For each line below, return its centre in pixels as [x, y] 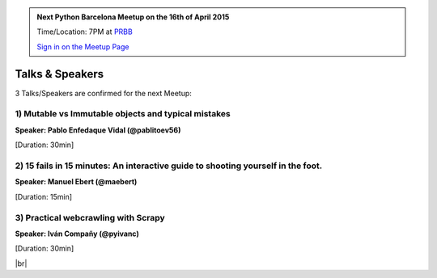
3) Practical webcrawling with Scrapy [90, 217]
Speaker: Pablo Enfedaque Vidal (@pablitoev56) [98, 130]
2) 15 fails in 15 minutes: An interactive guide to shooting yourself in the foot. [169, 166]
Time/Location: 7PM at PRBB [85, 32]
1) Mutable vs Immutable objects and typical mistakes [123, 114]
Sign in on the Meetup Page [83, 46]
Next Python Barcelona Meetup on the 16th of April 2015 [133, 17]
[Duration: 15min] [44, 196]
